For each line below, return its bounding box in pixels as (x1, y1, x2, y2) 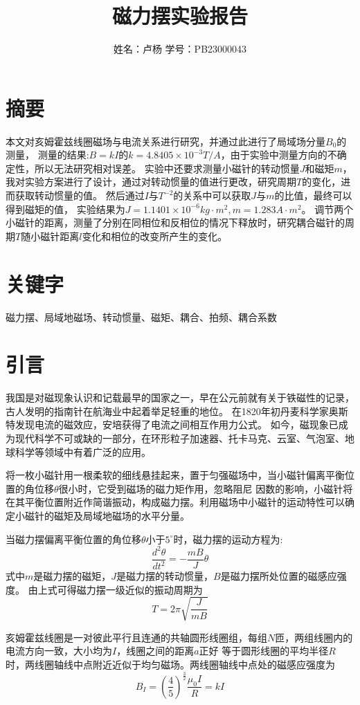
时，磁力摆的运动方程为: (173, 531, 283, 546)
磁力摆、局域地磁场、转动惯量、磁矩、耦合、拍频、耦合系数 (6, 309, 277, 324)
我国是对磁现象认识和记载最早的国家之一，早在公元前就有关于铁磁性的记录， (6, 390, 354, 405)
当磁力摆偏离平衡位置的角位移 (6, 531, 141, 546)
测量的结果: (37, 147, 89, 162)
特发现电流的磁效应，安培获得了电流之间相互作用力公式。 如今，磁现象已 (6, 417, 339, 432)
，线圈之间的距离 (116, 643, 195, 658)
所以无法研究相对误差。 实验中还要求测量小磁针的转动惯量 (34, 161, 300, 175)
